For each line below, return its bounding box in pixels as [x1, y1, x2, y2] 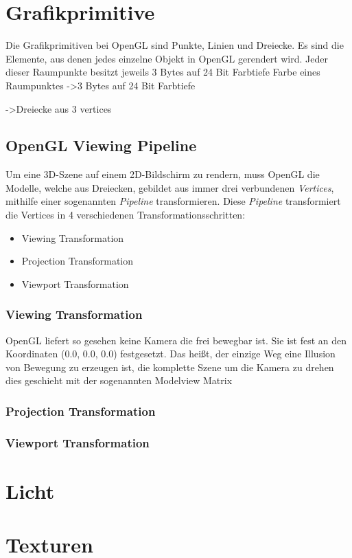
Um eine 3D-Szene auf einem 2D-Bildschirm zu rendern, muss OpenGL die [5, 167, 320, 181]
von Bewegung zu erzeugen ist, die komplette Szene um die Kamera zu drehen [5, 359, 334, 374]
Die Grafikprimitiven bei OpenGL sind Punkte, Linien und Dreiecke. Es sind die [5, 38, 344, 52]
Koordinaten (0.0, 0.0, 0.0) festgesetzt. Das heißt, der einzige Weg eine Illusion [5, 346, 336, 361]
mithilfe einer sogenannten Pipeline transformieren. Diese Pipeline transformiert [5, 194, 341, 208]
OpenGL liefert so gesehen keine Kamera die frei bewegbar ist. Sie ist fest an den [5, 333, 347, 347]
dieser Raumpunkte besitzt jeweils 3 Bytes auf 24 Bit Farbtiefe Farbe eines [5, 65, 320, 79]
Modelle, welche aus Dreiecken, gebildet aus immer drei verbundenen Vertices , [5, 180, 334, 194]
